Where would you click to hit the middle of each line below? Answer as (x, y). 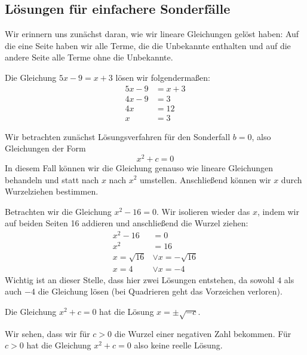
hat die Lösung (127, 311)
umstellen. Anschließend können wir (205, 179)
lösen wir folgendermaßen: (163, 77)
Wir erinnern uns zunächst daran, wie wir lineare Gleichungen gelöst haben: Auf (152, 34)
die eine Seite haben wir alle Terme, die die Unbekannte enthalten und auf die (148, 45)
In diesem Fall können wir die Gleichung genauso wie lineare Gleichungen (139, 167)
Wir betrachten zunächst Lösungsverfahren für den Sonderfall (118, 136)
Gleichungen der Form (45, 148)
